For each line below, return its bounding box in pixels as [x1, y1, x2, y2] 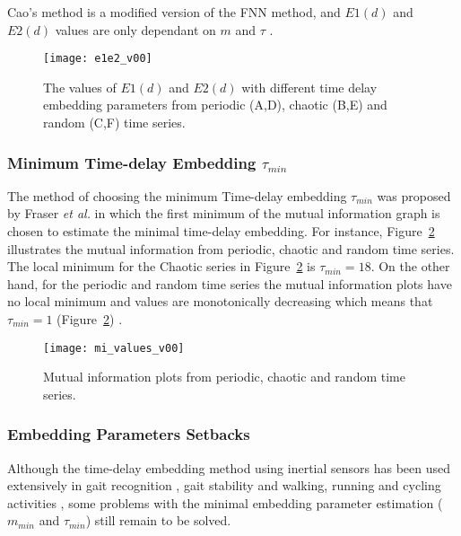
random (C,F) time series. [43, 113, 186, 132]
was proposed [377, 186, 451, 205]
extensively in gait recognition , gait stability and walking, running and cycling [7, 476, 441, 495]
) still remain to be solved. [85, 511, 231, 530]
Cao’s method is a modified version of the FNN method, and [7, 3, 341, 21]
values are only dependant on [55, 20, 216, 39]
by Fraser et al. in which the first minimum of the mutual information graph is [7, 204, 440, 223]
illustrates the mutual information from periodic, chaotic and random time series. [7, 239, 455, 258]
